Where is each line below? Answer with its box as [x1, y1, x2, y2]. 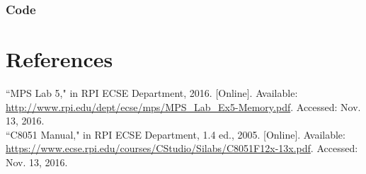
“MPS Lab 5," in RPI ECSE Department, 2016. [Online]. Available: [6, 85, 298, 100]
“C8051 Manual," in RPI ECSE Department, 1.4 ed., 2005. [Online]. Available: [6, 127, 345, 141]
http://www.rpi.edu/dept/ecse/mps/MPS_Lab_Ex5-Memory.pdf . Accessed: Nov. [6, 99, 361, 114]
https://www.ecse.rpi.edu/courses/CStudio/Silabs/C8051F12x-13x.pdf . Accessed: [6, 141, 358, 156]
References [6, 45, 113, 74]
